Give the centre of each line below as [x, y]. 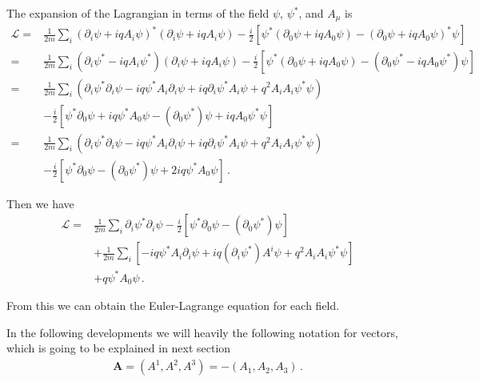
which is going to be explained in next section [119, 348]
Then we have [40, 203]
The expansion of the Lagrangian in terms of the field [138, 13]
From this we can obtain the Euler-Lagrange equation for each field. [173, 306]
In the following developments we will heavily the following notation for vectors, [202, 332]
